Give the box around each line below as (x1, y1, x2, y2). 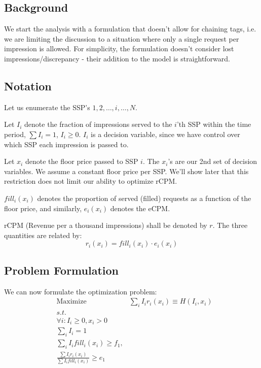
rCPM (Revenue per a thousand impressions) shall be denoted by (4, 220, 207, 230)
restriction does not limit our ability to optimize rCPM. (4, 176, 177, 186)
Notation (4, 78, 52, 93)
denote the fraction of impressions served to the (24, 119, 172, 129)
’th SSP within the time (176, 119, 251, 129)
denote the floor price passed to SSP (25, 156, 138, 166)
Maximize (56, 298, 87, 306)
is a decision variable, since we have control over (91, 128, 240, 139)
